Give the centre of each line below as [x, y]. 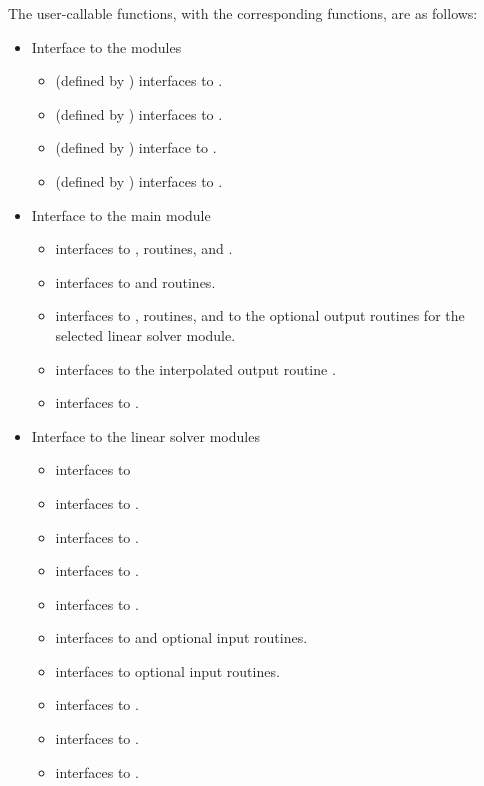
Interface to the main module [121, 214]
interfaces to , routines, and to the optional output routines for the [260, 315]
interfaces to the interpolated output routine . [195, 368]
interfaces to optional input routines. [167, 670]
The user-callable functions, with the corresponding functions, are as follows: [243, 13]
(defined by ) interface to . [136, 147]
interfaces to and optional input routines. [181, 637]
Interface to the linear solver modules [145, 435]
